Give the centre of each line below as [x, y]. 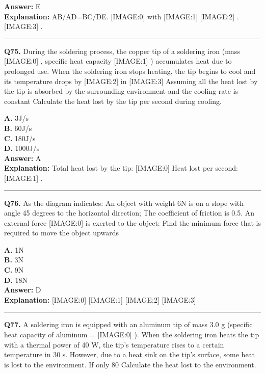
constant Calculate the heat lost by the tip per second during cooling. [113, 101]
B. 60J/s [18, 128]
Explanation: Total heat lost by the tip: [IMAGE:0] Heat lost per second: [121, 168]
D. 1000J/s [22, 148]
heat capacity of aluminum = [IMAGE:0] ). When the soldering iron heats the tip [132, 335]
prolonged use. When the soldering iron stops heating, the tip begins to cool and [130, 71]
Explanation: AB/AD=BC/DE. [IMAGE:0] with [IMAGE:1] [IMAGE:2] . [122, 16]
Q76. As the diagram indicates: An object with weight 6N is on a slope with [124, 203]
